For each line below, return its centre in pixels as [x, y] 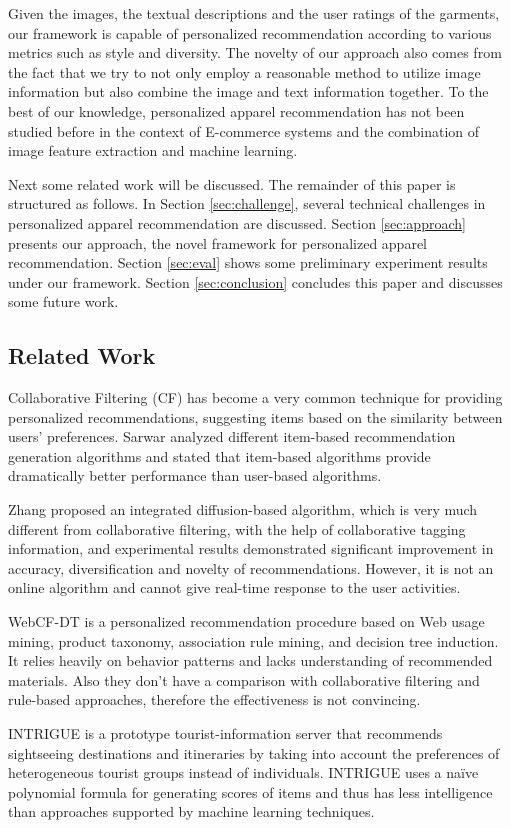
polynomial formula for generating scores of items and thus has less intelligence [250, 791]
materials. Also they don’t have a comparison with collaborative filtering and [244, 679]
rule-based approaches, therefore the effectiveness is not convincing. [214, 699]
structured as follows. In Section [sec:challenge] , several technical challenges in [247, 203]
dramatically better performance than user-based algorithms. [195, 475]
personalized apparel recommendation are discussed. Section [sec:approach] [237, 222]
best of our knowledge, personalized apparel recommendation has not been [236, 110]
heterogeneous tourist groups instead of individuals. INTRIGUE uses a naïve [243, 772]
